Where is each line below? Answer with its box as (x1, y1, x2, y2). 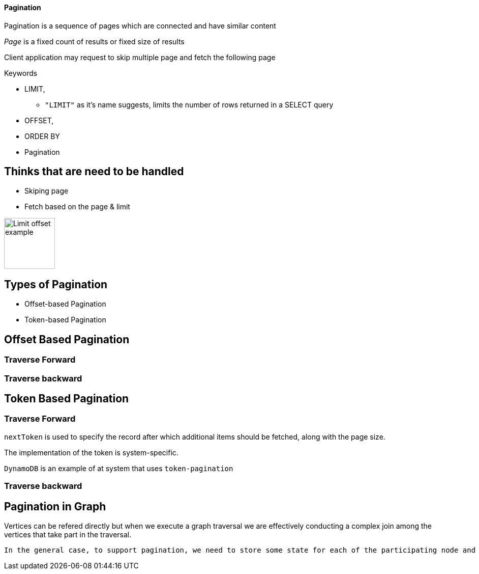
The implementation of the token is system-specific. (4, 448, 178, 457)
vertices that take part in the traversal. (4, 530, 132, 539)
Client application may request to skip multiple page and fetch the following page (4, 52, 276, 62)
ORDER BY (24, 131, 60, 141)
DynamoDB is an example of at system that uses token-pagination (4, 463, 233, 473)
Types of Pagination (4, 278, 108, 291)
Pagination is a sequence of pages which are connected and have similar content (4, 21, 276, 30)
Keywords (4, 68, 38, 77)
